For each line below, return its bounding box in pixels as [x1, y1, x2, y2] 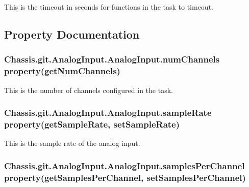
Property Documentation [4, 26, 140, 42]
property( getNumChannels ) [4, 65, 120, 77]
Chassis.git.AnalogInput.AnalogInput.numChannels [4, 53, 220, 66]
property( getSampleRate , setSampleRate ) [4, 117, 180, 130]
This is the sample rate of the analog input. [4, 138, 140, 148]
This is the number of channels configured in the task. [4, 84, 173, 95]
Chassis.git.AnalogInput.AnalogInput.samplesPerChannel [4, 159, 245, 172]
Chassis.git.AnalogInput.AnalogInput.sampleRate [4, 106, 212, 119]
